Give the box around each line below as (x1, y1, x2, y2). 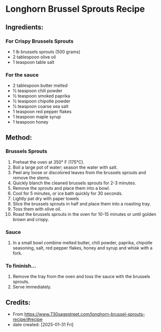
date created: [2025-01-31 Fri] (12, 322, 74, 328)
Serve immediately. (12, 284, 52, 290)
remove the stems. (12, 175, 50, 180)
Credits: (5, 298, 31, 306)
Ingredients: (5, 23, 44, 31)
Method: (5, 133, 32, 142)
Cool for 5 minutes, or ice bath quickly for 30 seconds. (12, 190, 123, 196)
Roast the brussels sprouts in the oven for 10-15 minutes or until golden (12, 211, 156, 217)
